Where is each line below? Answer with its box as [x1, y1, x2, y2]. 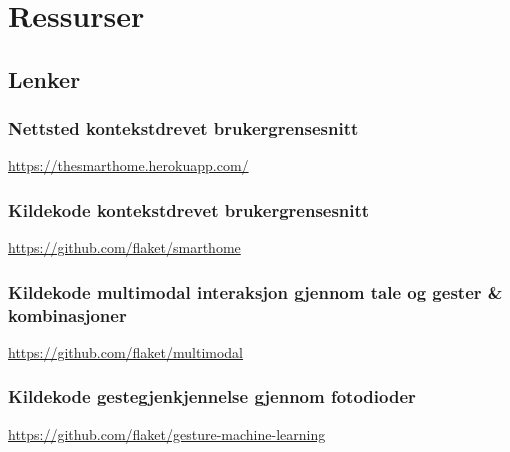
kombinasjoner [8, 302, 127, 327]
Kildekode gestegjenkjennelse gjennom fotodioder [8, 384, 416, 409]
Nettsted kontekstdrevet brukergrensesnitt [8, 116, 359, 141]
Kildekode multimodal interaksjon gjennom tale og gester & [8, 279, 503, 304]
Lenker [8, 63, 81, 94]
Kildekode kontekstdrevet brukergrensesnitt [8, 197, 370, 222]
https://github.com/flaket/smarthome [8, 237, 241, 258]
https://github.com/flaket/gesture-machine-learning [8, 423, 326, 444]
